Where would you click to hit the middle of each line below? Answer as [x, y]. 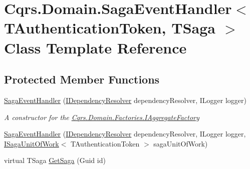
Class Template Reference [95, 47]
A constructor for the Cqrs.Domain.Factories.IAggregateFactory [102, 117]
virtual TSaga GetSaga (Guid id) [55, 160]
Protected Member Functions [82, 79]
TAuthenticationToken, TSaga [110, 28]
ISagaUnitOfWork [32, 143]
